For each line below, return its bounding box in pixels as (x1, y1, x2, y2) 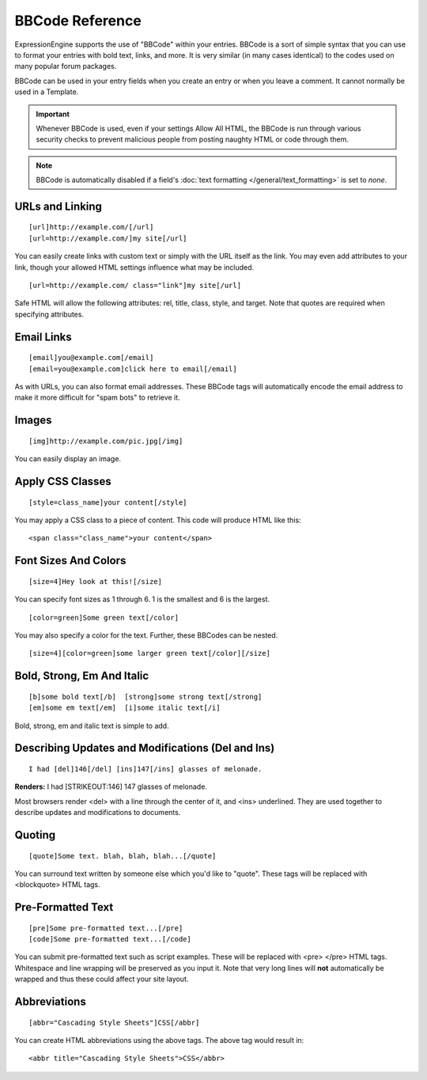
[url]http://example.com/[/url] (28, 222, 154, 232)
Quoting (14, 828, 55, 842)
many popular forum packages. (14, 62, 117, 71)
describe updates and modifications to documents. (14, 808, 181, 817)
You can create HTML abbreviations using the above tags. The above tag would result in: (14, 1036, 304, 1045)
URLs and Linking (14, 199, 103, 213)
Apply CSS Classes (14, 475, 111, 488)
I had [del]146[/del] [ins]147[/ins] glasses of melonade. (28, 764, 263, 773)
